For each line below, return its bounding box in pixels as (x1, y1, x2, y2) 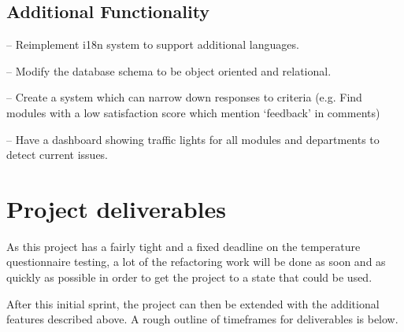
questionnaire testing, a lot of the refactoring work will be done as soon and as (6, 253, 386, 270)
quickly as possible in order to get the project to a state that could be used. (6, 269, 372, 286)
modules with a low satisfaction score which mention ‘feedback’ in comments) (6, 104, 380, 120)
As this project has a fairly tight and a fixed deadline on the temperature (6, 238, 361, 254)
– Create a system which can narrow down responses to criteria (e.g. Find (6, 89, 362, 105)
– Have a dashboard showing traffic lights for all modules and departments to (6, 131, 380, 147)
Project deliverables (6, 192, 226, 224)
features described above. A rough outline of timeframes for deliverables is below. (6, 311, 398, 327)
